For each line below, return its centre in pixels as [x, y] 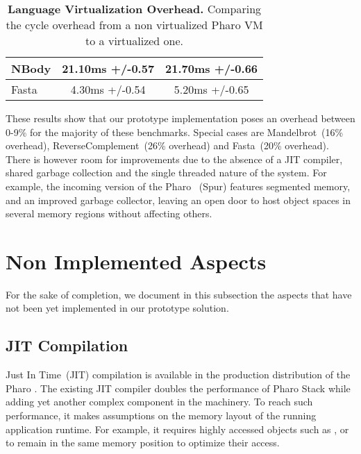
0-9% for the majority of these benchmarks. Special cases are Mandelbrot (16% [175, 132]
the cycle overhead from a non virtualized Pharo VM [134, 25]
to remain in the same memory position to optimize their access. [143, 443]
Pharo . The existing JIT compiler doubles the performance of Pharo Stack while [178, 388]
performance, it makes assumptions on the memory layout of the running [161, 415]
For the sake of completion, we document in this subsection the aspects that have [179, 294]
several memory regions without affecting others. [109, 213]
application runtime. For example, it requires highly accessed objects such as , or [177, 429]
